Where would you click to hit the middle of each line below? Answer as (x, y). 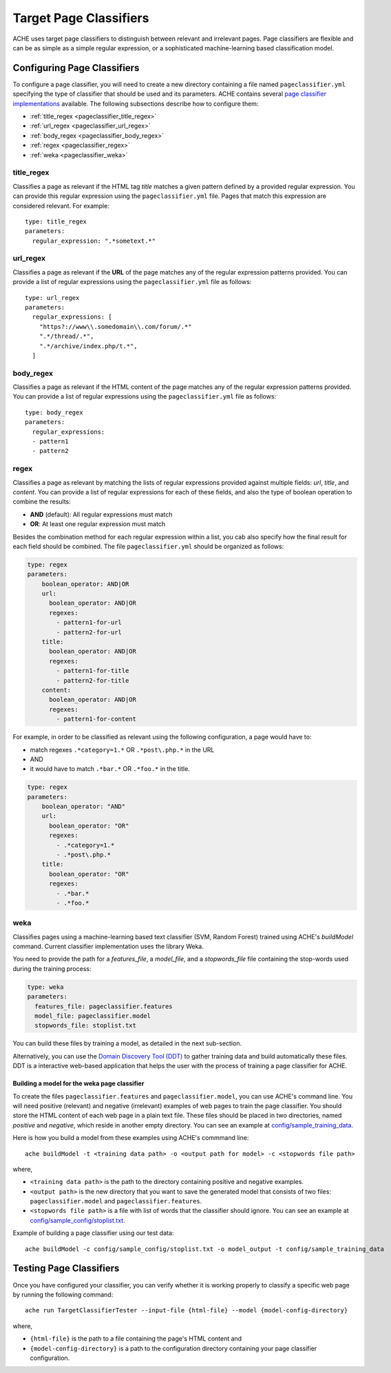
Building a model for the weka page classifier (78, 1083)
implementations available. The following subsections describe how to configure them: (136, 103)
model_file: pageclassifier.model (93, 1016)
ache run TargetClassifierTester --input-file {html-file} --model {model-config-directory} (187, 1311)
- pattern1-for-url (89, 623)
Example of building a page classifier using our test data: (93, 1233)
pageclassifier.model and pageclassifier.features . (116, 1201)
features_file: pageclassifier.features (104, 1006)
